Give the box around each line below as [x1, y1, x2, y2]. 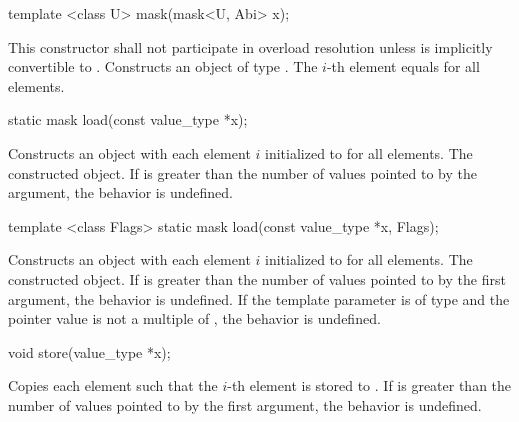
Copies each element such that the [8, 375, 218, 396]
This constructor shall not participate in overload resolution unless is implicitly [8, 36, 493, 57]
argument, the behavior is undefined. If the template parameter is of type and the [8, 288, 510, 309]
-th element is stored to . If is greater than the [227, 375, 512, 396]
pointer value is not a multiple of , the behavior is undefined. [8, 308, 381, 329]
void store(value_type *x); [8, 341, 171, 362]
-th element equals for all [326, 56, 480, 77]
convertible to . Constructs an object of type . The [8, 56, 318, 77]
